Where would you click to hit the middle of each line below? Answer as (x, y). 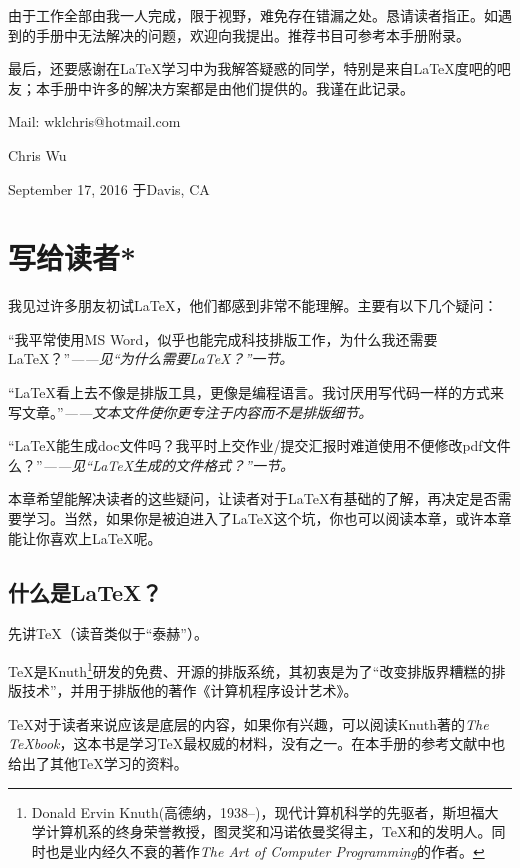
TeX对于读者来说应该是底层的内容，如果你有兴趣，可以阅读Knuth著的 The (248, 723)
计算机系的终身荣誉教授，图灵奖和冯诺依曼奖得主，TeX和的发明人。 (268, 831)
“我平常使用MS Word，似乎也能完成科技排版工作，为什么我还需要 (223, 338)
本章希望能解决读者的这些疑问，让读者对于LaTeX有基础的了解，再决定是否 (253, 498)
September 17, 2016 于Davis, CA (109, 188)
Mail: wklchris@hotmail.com (94, 121)
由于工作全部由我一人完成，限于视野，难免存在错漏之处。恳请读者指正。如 (253, 15)
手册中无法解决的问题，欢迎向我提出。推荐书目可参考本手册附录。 (252, 34)
